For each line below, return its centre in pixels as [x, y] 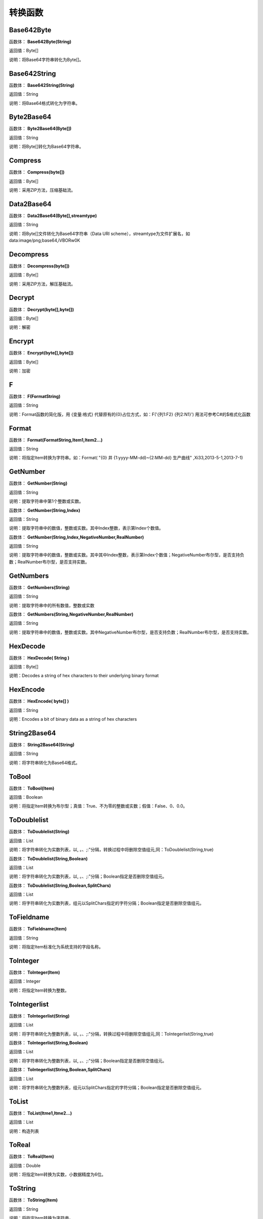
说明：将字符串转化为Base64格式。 [45, 763]
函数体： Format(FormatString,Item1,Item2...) [56, 440]
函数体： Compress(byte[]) [37, 172]
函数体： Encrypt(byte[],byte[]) [41, 353]
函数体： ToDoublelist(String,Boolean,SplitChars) [60, 885]
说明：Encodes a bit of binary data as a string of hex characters [73, 719]
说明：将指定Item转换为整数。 [39, 990]
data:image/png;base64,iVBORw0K [45, 240]
